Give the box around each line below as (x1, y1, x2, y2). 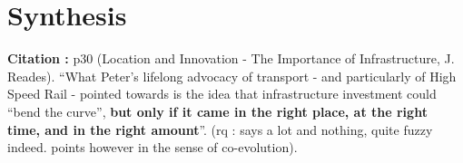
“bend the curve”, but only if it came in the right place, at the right (7, 101, 428, 120)
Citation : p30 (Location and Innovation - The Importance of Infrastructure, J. (7, 49, 455, 68)
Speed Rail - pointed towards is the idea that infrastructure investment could (7, 84, 437, 103)
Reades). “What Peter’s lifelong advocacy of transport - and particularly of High (7, 66, 457, 85)
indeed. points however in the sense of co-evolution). (7, 138, 298, 157)
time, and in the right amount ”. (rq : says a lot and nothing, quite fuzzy (7, 120, 433, 139)
